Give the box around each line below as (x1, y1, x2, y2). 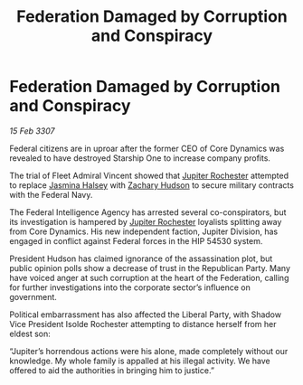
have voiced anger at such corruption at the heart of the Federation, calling (9, 272, 289, 283)
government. (9, 291, 57, 302)
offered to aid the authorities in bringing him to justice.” (9, 364, 215, 376)
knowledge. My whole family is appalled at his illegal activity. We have (9, 355, 270, 366)
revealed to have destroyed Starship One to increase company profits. (9, 152, 271, 164)
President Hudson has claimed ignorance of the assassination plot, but (9, 253, 273, 264)
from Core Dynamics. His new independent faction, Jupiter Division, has (9, 226, 279, 237)
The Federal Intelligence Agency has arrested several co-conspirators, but (9, 206, 287, 218)
